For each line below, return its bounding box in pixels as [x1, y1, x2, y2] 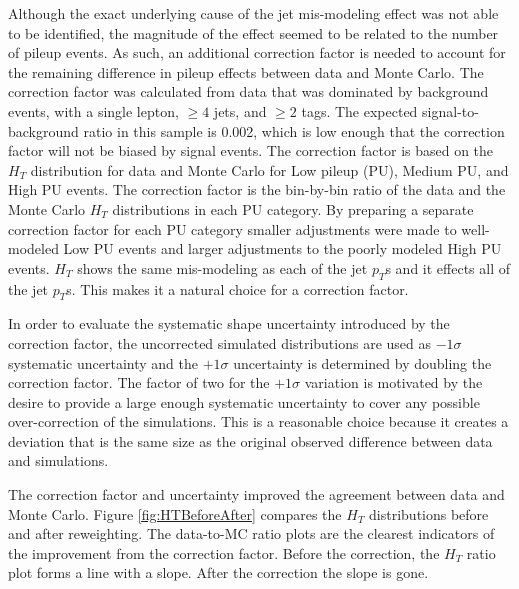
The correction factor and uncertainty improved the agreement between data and [8, 484, 505, 505]
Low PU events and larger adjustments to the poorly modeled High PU [63, 238, 502, 259]
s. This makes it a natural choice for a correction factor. [66, 278, 409, 299]
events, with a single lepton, [8, 100, 179, 121]
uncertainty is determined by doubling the [233, 352, 492, 373]
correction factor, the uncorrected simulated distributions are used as [8, 332, 431, 353]
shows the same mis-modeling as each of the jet [77, 257, 368, 278]
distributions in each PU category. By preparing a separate [112, 198, 474, 219]
